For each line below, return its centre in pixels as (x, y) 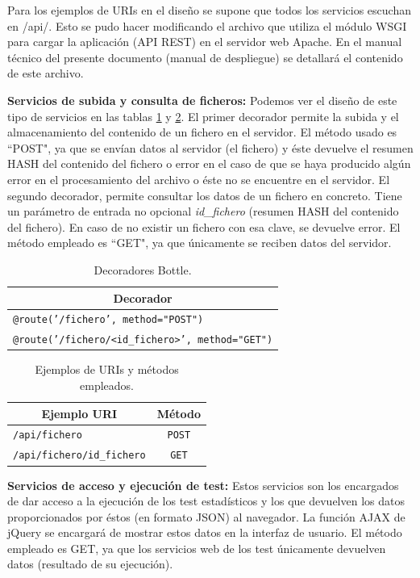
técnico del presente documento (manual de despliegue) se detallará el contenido (205, 57)
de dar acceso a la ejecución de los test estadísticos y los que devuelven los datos (206, 501)
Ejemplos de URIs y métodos (107, 369)
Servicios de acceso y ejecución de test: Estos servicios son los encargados (203, 485)
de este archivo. (46, 73)
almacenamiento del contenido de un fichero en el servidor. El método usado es (202, 132)
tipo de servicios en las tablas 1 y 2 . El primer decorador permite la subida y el (203, 116)
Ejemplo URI (79, 413)
